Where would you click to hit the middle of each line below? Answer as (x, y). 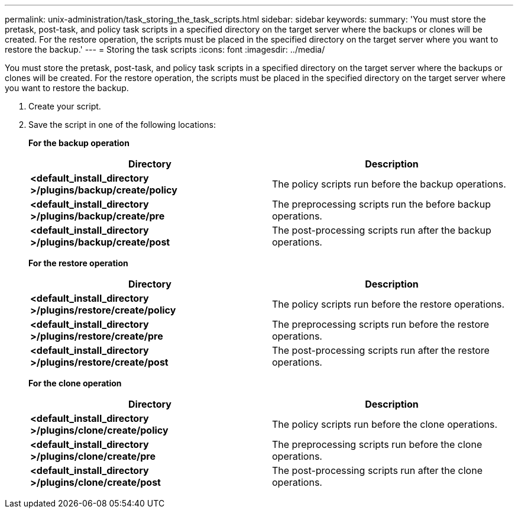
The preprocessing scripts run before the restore (381, 324)
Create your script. (65, 106)
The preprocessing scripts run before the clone (377, 444)
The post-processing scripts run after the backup (382, 230)
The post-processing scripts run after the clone (377, 470)
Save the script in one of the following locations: (122, 125)
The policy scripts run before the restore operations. (388, 304)
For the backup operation (79, 143)
